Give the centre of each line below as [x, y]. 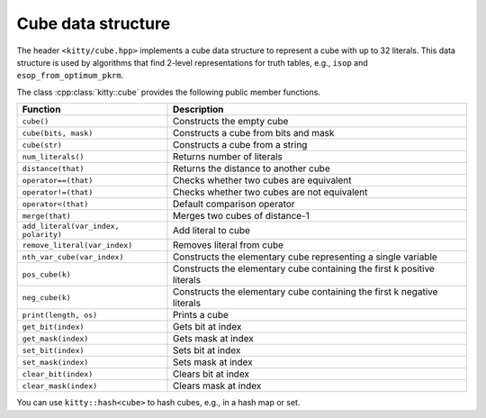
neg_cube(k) [46, 297]
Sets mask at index [213, 362]
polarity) [42, 235]
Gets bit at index [207, 327]
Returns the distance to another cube [251, 168]
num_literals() [53, 156]
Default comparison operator [234, 204]
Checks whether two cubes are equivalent [262, 180]
